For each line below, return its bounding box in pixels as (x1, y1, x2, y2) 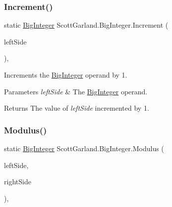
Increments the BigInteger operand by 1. (4, 70, 127, 80)
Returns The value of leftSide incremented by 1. (4, 103, 149, 113)
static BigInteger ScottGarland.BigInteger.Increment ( (4, 20, 169, 30)
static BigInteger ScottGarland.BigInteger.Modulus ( (4, 143, 164, 153)
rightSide (4, 176, 31, 187)
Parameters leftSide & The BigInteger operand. (4, 86, 148, 96)
